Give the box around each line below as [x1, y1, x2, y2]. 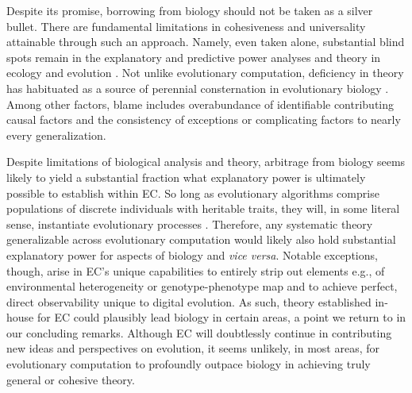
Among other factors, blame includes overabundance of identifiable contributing [6, 95, 395, 112]
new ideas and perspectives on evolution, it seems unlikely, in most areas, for [6, 340, 380, 356]
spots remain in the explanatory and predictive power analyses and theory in [6, 48, 381, 65]
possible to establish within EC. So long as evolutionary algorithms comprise [6, 184, 379, 201]
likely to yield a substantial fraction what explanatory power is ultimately [6, 168, 366, 185]
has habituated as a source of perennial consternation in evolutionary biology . [6, 79, 389, 96]
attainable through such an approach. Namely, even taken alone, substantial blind [6, 33, 405, 50]
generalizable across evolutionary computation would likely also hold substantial [6, 231, 396, 248]
